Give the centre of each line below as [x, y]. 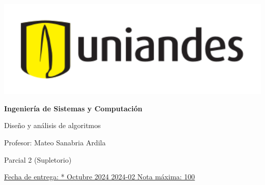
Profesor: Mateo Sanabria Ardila [55, 142]
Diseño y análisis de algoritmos [52, 125]
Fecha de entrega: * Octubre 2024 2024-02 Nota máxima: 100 [100, 177]
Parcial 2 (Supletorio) [38, 159]
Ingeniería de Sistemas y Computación [73, 108]
